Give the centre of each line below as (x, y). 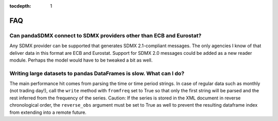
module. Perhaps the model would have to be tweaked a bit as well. (81, 60)
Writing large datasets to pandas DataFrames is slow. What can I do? (97, 73)
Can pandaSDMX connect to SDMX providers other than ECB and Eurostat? (106, 35)
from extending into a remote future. (48, 112)
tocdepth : (20, 6)
